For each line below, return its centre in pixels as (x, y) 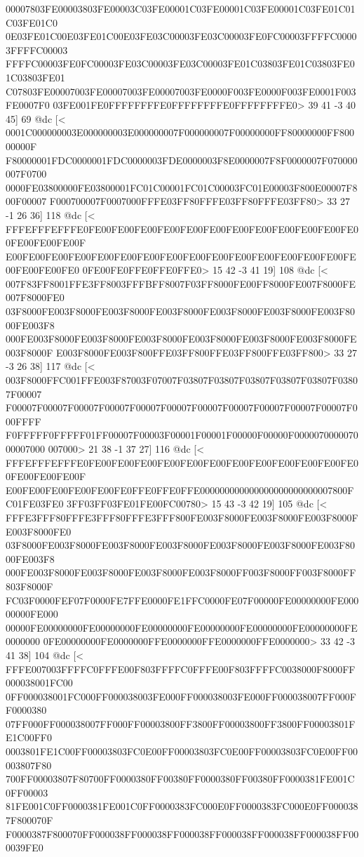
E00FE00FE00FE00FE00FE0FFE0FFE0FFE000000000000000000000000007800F (180, 490)
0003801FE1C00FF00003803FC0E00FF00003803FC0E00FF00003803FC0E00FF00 (182, 751)
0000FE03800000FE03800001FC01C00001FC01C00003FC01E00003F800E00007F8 (182, 187)
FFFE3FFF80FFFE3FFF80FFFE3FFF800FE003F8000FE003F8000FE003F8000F (182, 517)
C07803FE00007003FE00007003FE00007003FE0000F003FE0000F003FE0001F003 (181, 91)
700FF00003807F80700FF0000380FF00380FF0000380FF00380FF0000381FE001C (180, 779)
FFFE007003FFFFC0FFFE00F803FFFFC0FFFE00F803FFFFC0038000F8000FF (181, 669)
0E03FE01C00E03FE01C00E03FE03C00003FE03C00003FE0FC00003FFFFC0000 (181, 36)
